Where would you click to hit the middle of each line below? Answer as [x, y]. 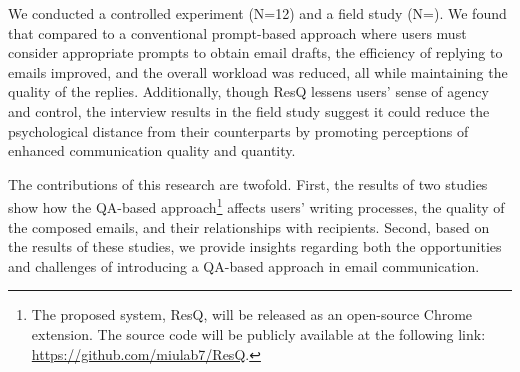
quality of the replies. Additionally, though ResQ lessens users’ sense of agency [248, 91]
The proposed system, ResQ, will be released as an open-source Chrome [252, 314]
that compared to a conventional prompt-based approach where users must [237, 32]
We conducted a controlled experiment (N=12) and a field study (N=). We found [257, 13]
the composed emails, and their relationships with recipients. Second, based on [249, 226]
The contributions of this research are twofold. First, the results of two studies [248, 183]
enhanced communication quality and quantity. [152, 150]
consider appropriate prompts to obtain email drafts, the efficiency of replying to [255, 52]
